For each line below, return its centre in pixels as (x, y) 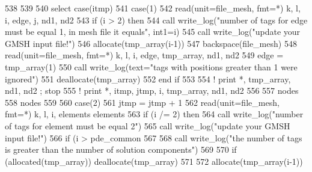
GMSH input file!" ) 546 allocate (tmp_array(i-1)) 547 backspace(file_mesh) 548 (151, 43)
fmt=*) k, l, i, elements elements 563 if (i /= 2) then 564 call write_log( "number (154, 114)
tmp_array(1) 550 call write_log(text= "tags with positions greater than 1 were (151, 66)
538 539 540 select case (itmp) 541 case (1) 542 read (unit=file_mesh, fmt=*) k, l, (153, 8)
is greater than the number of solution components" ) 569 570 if (121, 149)
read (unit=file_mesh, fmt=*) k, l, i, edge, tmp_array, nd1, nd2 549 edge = (144, 55)
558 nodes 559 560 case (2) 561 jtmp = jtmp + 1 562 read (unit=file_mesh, (142, 102)
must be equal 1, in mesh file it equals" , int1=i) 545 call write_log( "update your (153, 32)
